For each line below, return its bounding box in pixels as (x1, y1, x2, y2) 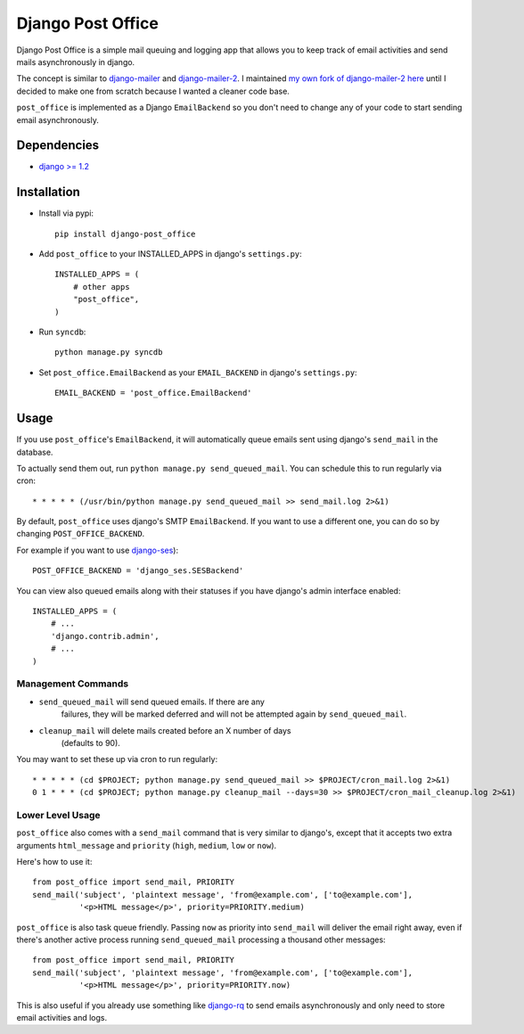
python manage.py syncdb (54, 348, 163, 357)
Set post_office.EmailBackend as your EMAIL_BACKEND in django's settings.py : (38, 366, 357, 378)
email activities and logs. (16, 1012, 107, 1022)
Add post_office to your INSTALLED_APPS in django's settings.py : (38, 249, 302, 259)
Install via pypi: (38, 208, 94, 218)
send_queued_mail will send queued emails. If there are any (38, 696, 265, 707)
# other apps (72, 282, 130, 291)
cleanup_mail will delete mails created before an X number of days (38, 725, 291, 735)
